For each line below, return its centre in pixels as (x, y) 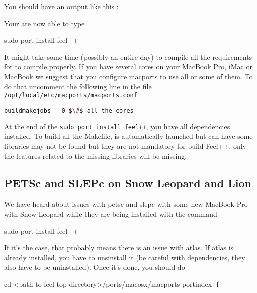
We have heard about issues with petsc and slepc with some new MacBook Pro (126, 204)
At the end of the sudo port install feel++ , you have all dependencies (117, 126)
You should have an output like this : (61, 6)
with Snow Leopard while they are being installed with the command (111, 213)
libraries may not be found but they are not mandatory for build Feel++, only (125, 145)
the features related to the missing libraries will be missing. (96, 156)
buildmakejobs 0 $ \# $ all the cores (69, 110)
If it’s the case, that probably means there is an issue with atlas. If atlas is (119, 248)
